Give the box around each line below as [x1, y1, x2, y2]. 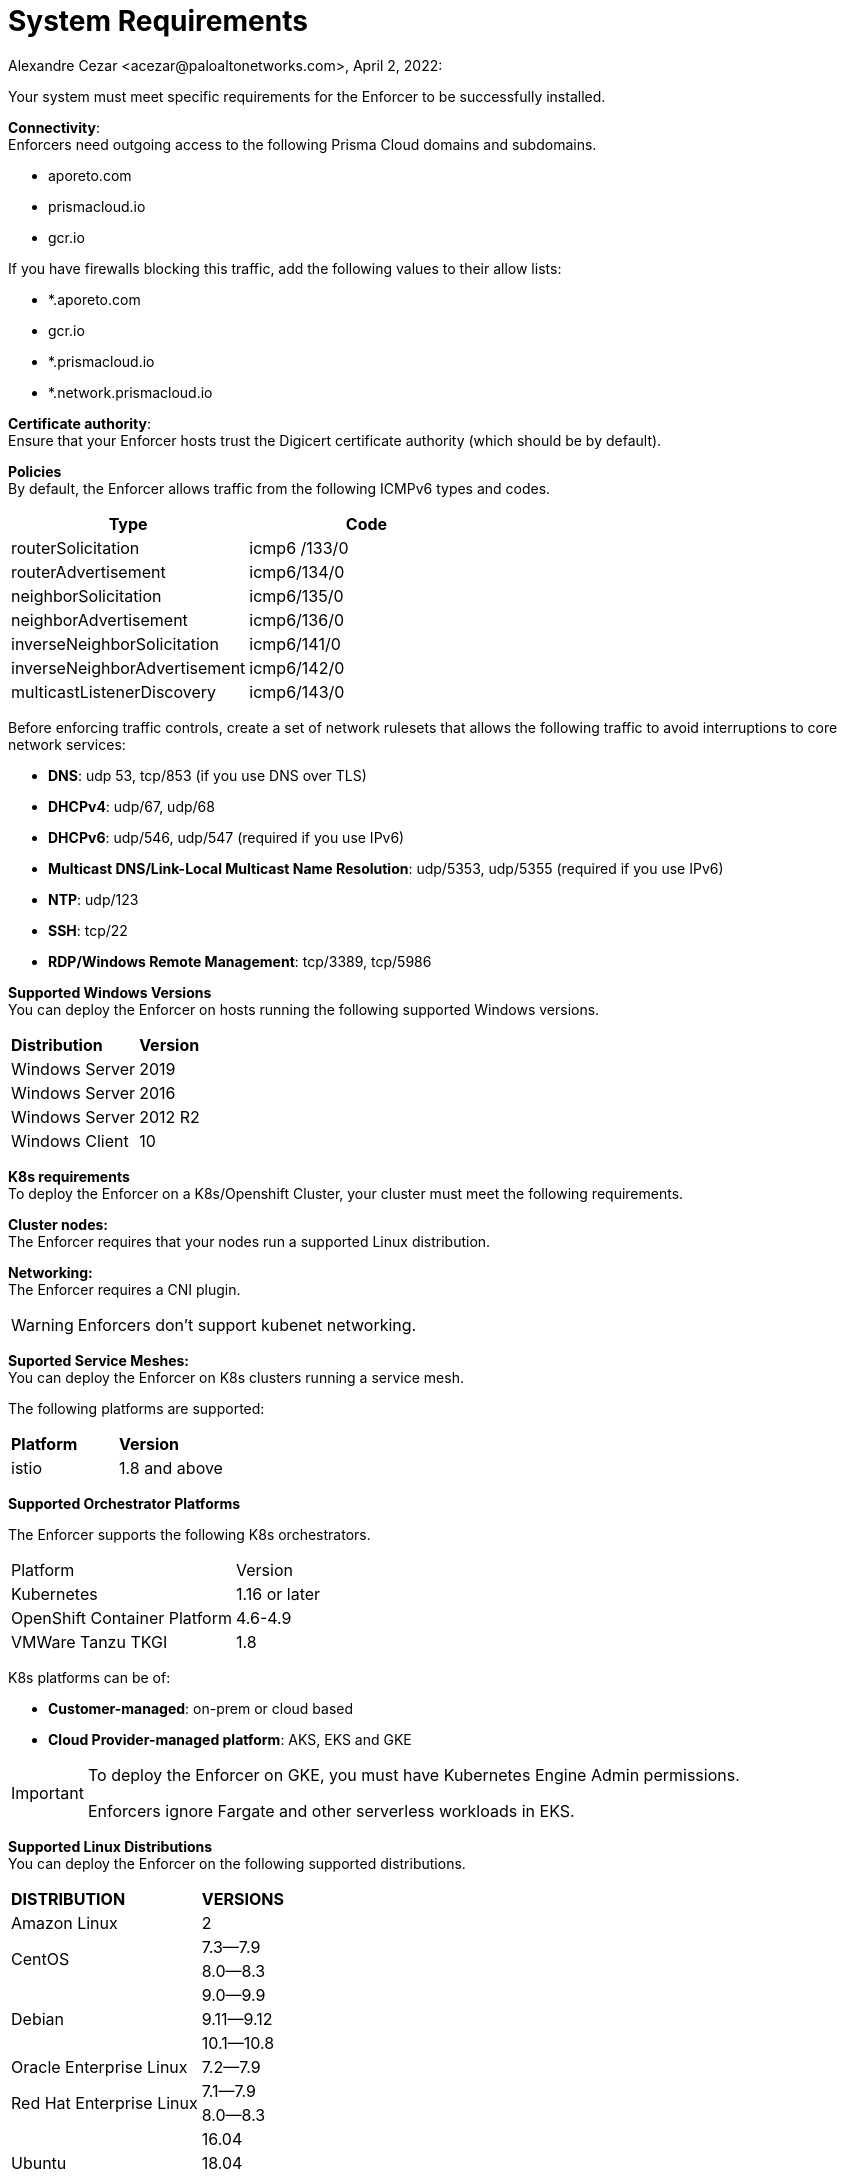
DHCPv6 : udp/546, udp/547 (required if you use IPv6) [48, 828, 405, 846]
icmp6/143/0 [249, 681, 345, 702]
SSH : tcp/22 [48, 921, 128, 939]
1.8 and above [118, 1457, 223, 1478]
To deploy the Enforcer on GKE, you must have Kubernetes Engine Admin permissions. [87, 1764, 740, 1785]
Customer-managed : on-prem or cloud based [48, 1699, 354, 1717]
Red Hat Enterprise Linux [11, 2092, 198, 2113]
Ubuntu [11, 2152, 67, 2173]
